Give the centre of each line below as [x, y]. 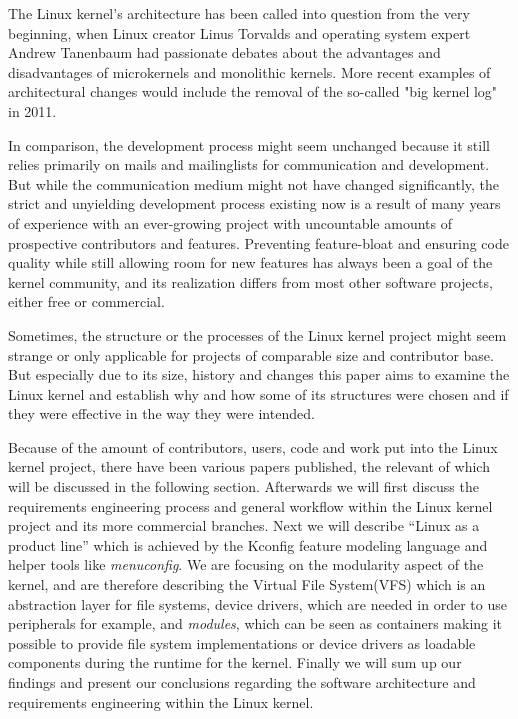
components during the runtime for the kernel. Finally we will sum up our [235, 662]
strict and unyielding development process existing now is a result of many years [254, 203]
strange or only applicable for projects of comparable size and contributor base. [251, 354]
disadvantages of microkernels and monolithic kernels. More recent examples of [249, 71]
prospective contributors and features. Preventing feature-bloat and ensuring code [258, 242]
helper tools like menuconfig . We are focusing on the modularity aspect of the [246, 564]
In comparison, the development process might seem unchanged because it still [249, 144]
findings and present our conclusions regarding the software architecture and [242, 682]
